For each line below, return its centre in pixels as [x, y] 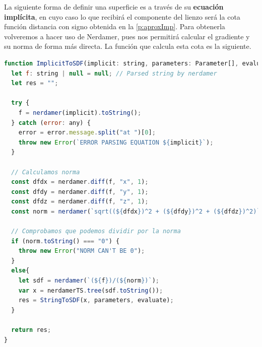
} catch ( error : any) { [51, 123]
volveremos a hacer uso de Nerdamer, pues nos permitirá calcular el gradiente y [127, 36]
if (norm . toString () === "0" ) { [65, 241]
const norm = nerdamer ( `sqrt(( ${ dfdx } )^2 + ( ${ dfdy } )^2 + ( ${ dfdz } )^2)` [136, 211]
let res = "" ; [35, 83]
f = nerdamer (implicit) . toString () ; [80, 113]
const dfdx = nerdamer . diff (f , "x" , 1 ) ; [80, 182]
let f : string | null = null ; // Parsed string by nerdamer [114, 73]
